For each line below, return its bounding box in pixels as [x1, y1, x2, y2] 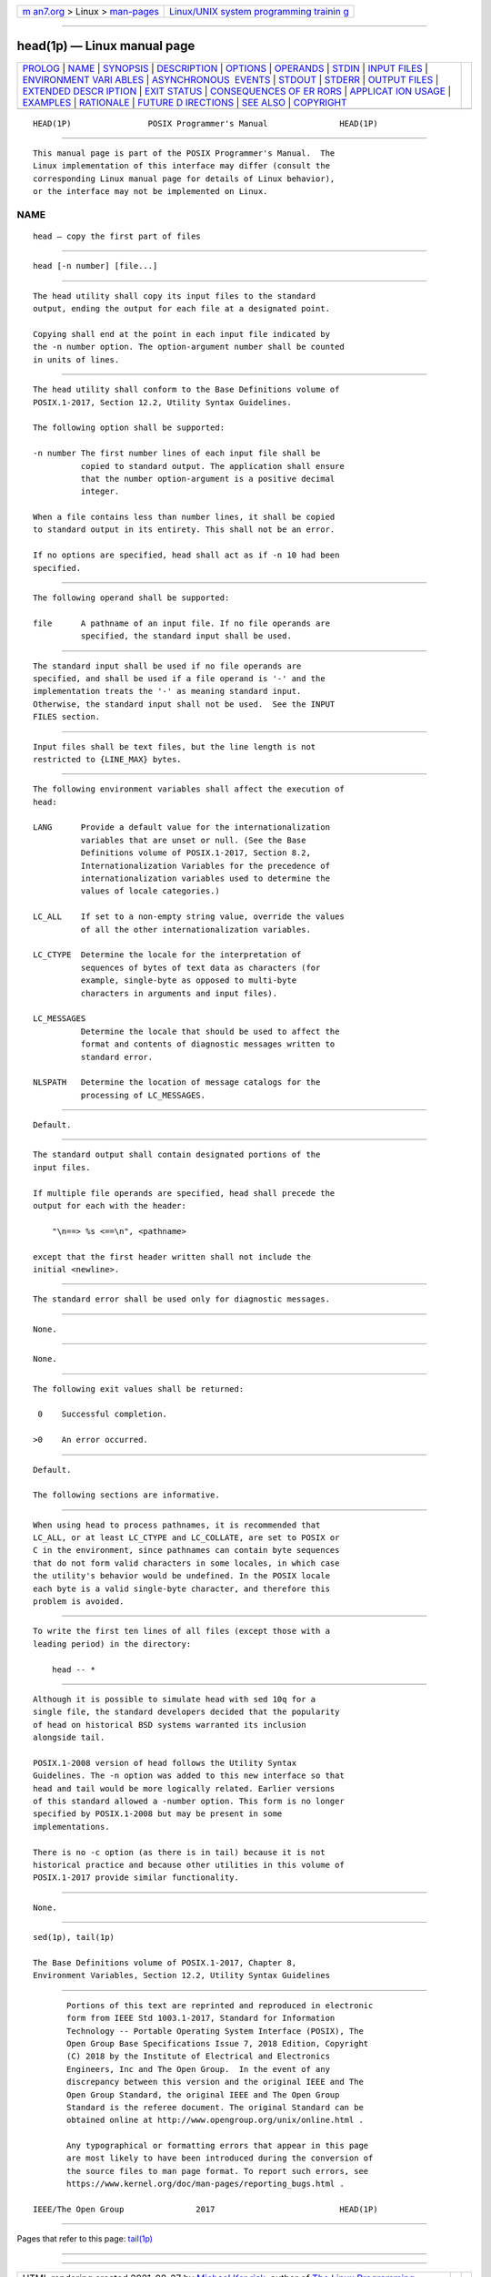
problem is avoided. [33, 1597, 125, 1607]
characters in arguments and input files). [80, 988, 277, 998]
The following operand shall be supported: [33, 593, 230, 603]
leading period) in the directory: [33, 1639, 192, 1649]
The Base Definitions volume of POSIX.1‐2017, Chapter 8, [33, 1958, 297, 1967]
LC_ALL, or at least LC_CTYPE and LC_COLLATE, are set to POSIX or [33, 1533, 340, 1543]
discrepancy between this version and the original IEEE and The [66, 2077, 364, 2088]
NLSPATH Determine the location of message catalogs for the [33, 1077, 321, 1087]
